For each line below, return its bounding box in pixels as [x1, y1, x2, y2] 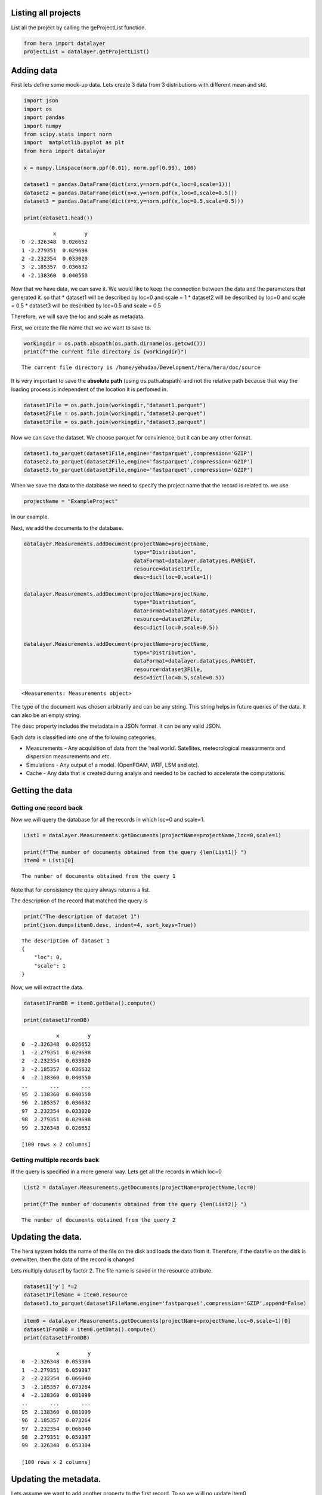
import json [23, 97, 59, 104]
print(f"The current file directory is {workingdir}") [23, 349, 187, 355]
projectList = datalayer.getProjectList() [23, 48, 150, 55]
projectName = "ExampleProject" [23, 498, 119, 505]
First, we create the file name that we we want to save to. [11, 324, 151, 331]
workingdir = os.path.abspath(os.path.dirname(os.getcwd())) [23, 340, 206, 347]
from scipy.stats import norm [23, 130, 112, 138]
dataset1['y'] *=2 [23, 1283, 78, 1290]
